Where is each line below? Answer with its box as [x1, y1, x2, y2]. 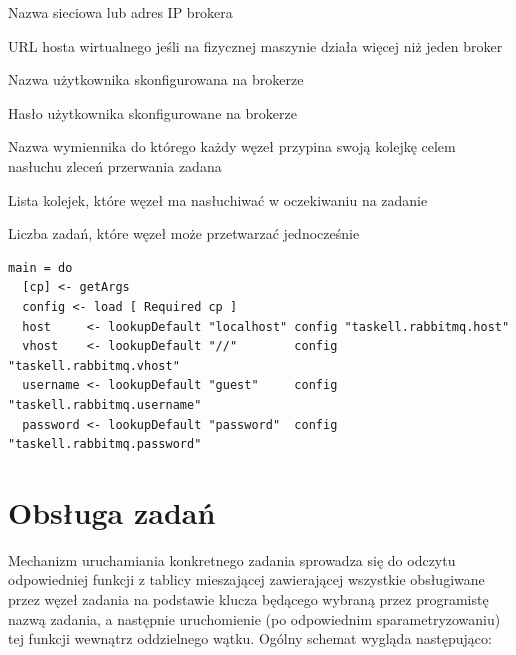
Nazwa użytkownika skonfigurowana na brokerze [8, 69, 304, 90]
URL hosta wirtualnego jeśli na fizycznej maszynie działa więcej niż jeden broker [8, 35, 503, 56]
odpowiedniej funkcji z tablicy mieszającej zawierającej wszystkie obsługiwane [8, 569, 485, 590]
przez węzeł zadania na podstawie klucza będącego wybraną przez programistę [8, 589, 489, 609]
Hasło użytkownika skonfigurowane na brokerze [8, 102, 297, 123]
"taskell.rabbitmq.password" [8, 437, 202, 452]
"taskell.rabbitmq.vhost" [8, 358, 180, 373]
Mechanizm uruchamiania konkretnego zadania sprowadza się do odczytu [8, 549, 456, 570]
